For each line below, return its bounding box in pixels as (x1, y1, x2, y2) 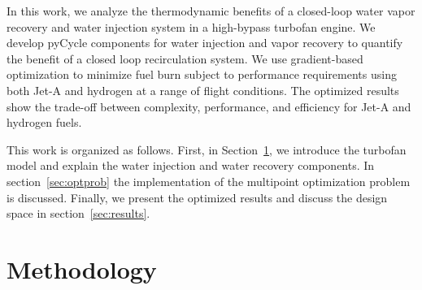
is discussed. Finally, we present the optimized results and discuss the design (7, 188, 388, 206)
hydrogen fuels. (7, 114, 82, 131)
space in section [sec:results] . (7, 205, 150, 222)
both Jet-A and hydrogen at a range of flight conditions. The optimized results (7, 81, 399, 98)
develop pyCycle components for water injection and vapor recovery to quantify (7, 34, 403, 51)
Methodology (7, 252, 157, 285)
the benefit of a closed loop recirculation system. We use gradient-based (7, 50, 363, 67)
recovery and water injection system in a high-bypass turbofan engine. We (7, 18, 376, 35)
